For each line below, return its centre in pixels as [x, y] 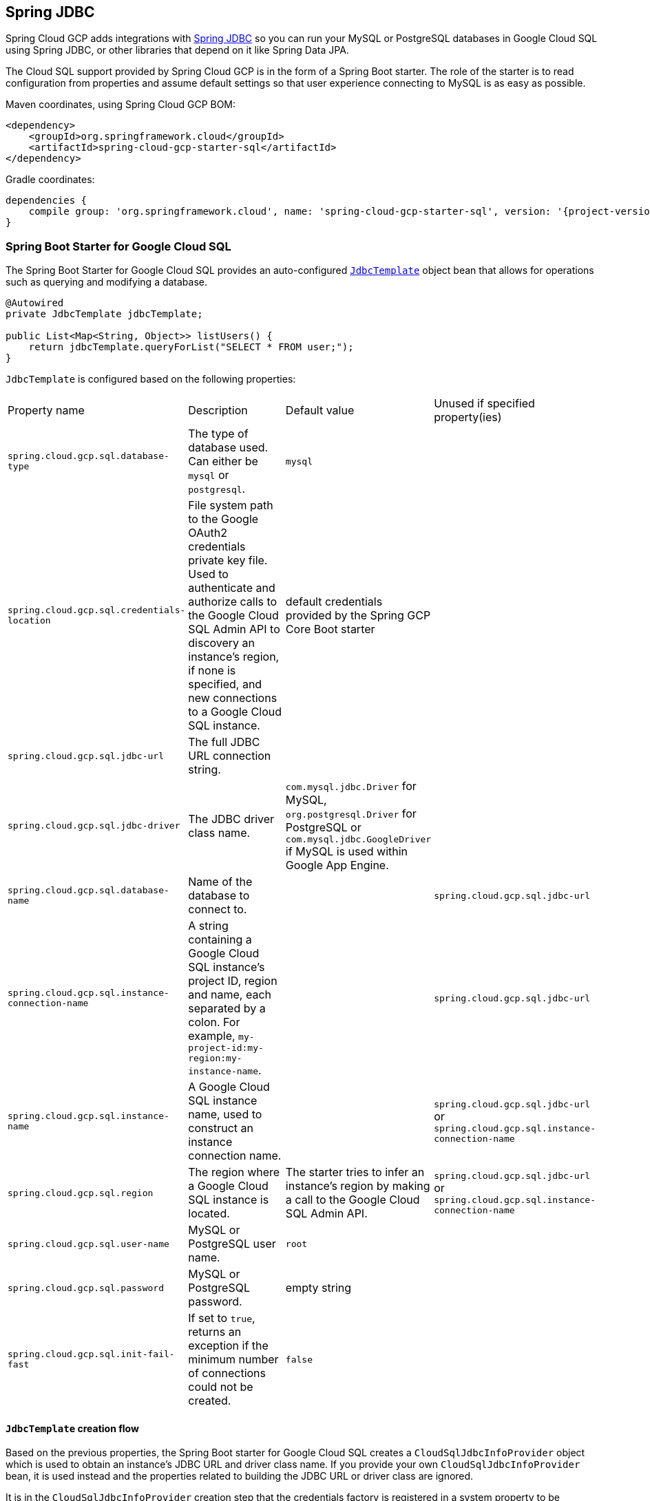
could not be [221, 1387]
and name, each [230, 995]
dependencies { [46, 201]
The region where [234, 1172]
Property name [46, 411]
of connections [227, 1373]
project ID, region [233, 981]
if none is [212, 671]
